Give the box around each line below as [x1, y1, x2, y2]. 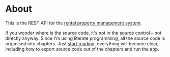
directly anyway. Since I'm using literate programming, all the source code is [5, 35, 165, 41]
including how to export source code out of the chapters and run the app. [5, 46, 159, 52]
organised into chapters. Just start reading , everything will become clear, [5, 40, 159, 46]
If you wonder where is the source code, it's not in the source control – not [5, 30, 162, 36]
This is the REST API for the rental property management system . [5, 20, 142, 26]
